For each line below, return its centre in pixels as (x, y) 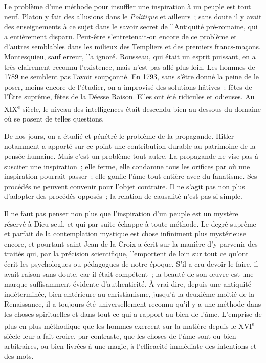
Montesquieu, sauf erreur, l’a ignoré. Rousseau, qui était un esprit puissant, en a (130, 56)
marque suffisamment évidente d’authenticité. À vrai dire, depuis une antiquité (128, 284)
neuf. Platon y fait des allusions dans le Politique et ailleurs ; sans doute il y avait (133, 16)
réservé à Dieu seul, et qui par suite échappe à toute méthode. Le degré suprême (130, 223)
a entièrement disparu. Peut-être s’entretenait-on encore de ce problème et (120, 36)
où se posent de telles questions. (54, 119)
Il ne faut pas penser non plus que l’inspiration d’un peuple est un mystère (121, 213)
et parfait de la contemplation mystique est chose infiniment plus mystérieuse (125, 234)
